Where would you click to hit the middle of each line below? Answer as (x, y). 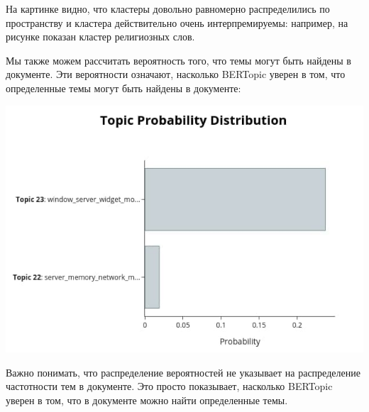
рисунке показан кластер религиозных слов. (100, 37)
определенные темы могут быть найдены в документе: (123, 88)
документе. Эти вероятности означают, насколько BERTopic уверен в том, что (176, 74)
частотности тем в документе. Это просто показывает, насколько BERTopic (169, 386)
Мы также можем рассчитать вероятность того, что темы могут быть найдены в (178, 60)
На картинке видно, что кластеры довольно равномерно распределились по (168, 9)
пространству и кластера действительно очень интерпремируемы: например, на (177, 22)
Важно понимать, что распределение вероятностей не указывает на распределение (183, 372)
